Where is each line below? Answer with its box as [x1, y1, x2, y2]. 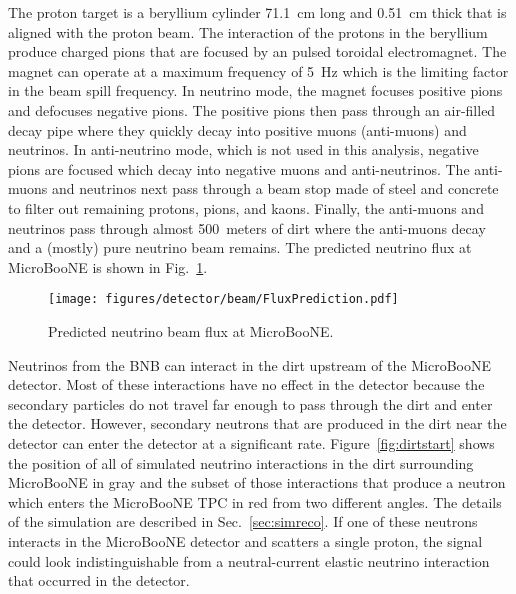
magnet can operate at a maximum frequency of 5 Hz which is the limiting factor [8, 60, 509, 81]
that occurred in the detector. [8, 570, 190, 591]
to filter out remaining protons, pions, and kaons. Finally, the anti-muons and [8, 197, 484, 218]
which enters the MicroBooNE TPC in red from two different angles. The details [8, 491, 502, 512]
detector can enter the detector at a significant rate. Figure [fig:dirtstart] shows [8, 432, 495, 453]
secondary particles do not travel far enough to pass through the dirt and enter [8, 393, 493, 414]
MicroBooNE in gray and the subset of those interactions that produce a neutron [8, 472, 506, 493]
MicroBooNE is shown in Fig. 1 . [8, 256, 208, 277]
